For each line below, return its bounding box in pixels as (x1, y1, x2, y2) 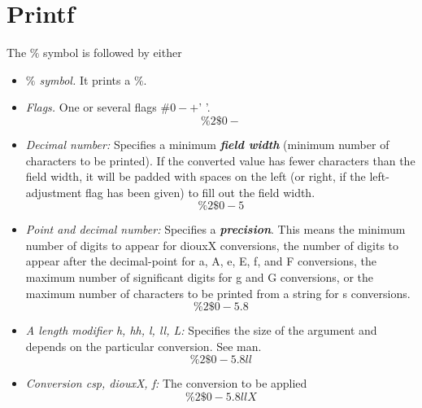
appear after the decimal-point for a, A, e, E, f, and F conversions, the (25, 252, 377, 270)
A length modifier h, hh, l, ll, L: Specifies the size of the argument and (25, 322, 377, 339)
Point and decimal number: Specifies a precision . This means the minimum (25, 221, 406, 238)
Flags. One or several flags (25, 99, 157, 116)
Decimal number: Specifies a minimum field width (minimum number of (25, 135, 389, 152)
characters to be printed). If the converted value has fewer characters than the (25, 151, 415, 169)
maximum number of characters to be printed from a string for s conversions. (25, 284, 411, 301)
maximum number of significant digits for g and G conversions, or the (25, 269, 373, 286)
